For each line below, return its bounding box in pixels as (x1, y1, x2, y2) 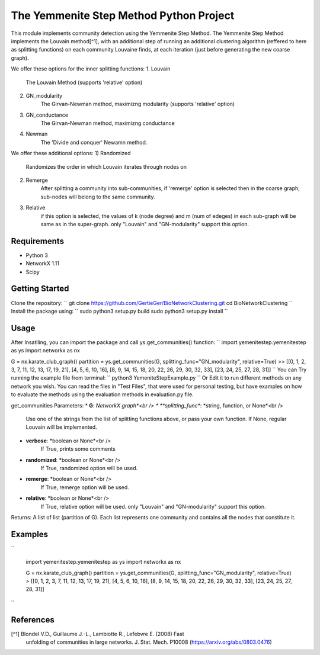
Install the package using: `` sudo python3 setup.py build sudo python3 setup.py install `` (11, 307, 228, 314)
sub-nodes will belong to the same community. (40, 193, 155, 200)
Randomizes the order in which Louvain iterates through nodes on (25, 163, 187, 170)
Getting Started (11, 284, 69, 294)
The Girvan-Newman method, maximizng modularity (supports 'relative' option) (40, 101, 235, 108)
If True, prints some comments (40, 445, 116, 452)
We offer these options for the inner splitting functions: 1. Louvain (11, 65, 171, 72)
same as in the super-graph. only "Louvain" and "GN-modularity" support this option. (40, 220, 249, 227)
